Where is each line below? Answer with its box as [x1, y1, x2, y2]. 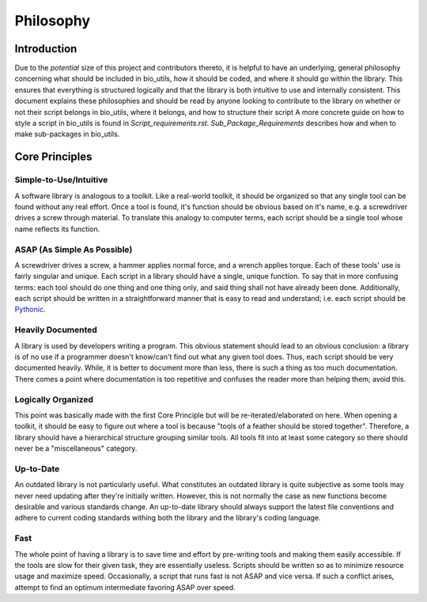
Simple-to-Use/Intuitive [14, 174, 108, 185]
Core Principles [14, 150, 93, 164]
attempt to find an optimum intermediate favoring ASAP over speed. [14, 582, 236, 592]
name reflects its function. [14, 224, 100, 234]
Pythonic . [14, 305, 46, 314]
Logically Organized [14, 394, 94, 405]
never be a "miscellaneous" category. [14, 444, 138, 453]
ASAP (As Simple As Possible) [14, 244, 133, 255]
